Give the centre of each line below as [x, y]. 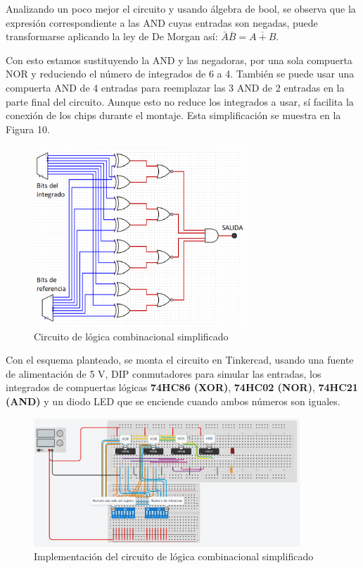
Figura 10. [28, 129]
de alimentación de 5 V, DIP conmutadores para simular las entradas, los [164, 373]
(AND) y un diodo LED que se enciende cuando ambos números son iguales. [173, 401]
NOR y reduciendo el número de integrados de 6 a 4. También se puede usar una [180, 74]
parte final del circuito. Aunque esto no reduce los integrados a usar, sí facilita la [180, 101]
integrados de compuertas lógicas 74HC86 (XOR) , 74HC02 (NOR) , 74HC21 [182, 387]
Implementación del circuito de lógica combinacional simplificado [174, 556]
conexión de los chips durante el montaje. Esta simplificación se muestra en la [173, 115]
